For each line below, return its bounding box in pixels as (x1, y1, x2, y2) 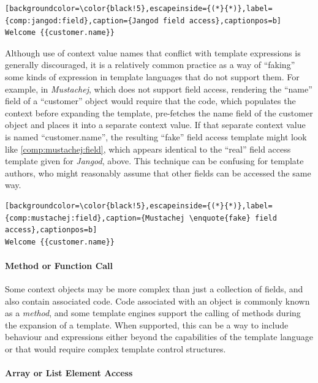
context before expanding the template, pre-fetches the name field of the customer (5, 106, 313, 119)
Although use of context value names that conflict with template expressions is (5, 46, 301, 59)
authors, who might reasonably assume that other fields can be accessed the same (5, 166, 311, 179)
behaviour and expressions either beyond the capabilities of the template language (5, 330, 313, 343)
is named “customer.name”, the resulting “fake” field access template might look (5, 130, 307, 143)
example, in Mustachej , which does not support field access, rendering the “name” (5, 82, 312, 95)
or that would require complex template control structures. (5, 343, 226, 355)
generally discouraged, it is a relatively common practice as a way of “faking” (5, 58, 295, 71)
